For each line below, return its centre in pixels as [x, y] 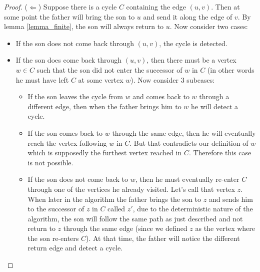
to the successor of [56, 209]
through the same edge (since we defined [125, 228]
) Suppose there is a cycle [77, 7]
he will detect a [214, 106]
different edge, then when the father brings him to [104, 106]
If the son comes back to [65, 132]
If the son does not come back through [75, 43]
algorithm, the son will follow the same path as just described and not [135, 218]
